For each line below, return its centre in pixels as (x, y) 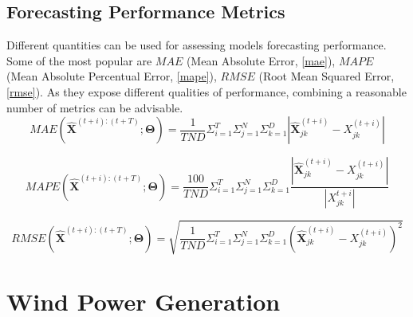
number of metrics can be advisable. (95, 107)
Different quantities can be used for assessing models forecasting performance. (197, 45)
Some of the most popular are (79, 60)
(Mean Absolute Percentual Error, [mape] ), (112, 76)
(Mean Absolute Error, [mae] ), (261, 60)
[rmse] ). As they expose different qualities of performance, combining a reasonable (206, 91)
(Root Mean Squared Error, (326, 76)
